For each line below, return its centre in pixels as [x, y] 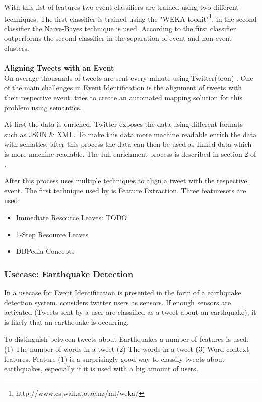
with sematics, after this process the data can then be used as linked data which [128, 144]
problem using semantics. [43, 107]
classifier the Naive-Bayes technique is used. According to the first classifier [120, 28]
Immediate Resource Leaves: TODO [72, 217]
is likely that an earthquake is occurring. [67, 322]
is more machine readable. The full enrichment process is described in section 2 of [130, 153]
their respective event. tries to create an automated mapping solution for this [123, 97]
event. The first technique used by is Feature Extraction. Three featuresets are [125, 190]
